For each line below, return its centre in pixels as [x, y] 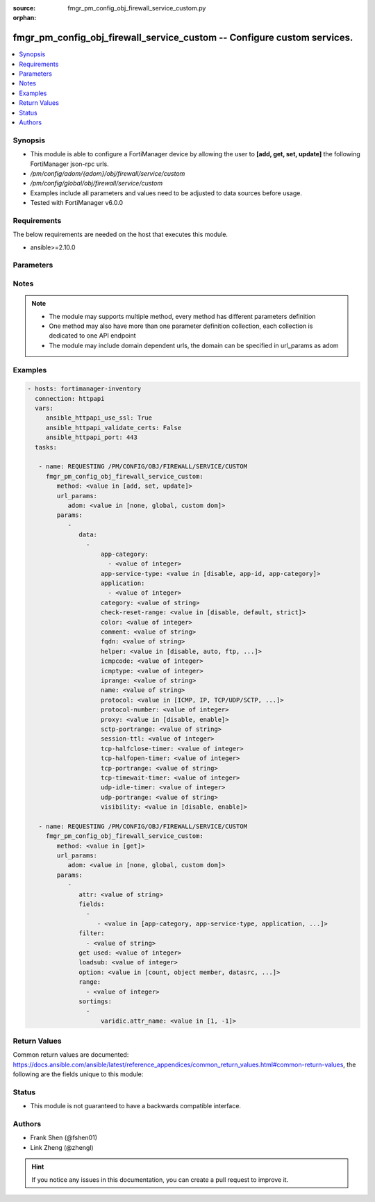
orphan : [25, 18]
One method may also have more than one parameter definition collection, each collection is [181, 326]
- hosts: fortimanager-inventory [84, 389]
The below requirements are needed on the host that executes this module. [120, 234]
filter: [92, 933]
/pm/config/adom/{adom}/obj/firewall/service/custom [108, 173]
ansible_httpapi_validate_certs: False [114, 428]
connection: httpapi [70, 398]
